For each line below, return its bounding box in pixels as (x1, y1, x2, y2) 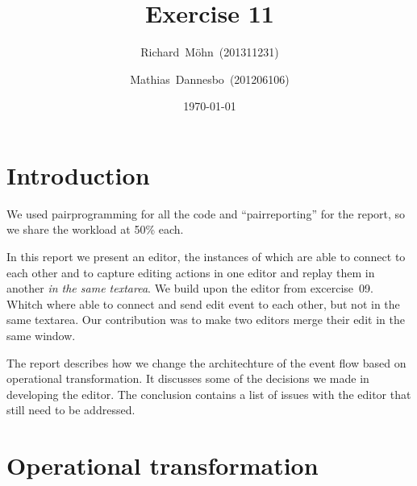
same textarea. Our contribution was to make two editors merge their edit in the (6, 311, 405, 328)
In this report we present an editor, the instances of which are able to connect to (6, 248, 406, 265)
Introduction (6, 158, 150, 191)
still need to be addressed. (6, 401, 136, 418)
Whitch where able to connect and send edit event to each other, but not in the (6, 295, 400, 312)
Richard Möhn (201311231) (140, 44, 279, 60)
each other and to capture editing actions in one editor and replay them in (6, 264, 375, 280)
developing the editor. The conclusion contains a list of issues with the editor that (6, 385, 411, 402)
